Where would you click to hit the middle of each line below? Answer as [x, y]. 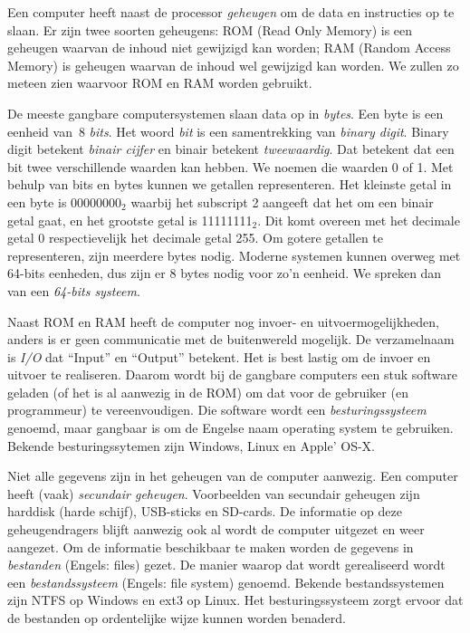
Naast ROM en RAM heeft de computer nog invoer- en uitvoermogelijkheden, [223, 321]
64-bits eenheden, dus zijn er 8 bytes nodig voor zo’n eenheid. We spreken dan [225, 273]
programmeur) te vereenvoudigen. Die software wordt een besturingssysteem [217, 410]
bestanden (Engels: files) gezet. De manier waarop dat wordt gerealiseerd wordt [226, 565]
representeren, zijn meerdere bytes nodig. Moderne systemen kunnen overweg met [234, 255]
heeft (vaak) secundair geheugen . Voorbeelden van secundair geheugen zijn [214, 493]
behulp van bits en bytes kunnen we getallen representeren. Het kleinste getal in [230, 184]
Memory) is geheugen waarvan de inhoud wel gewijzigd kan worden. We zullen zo [233, 65]
